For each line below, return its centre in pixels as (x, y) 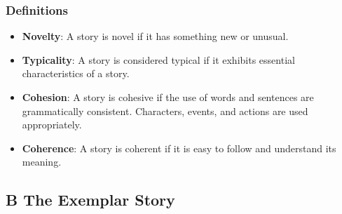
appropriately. (52, 125)
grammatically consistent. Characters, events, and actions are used (165, 111)
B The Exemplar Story (90, 200)
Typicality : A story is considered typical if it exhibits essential (158, 59)
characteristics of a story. (76, 73)
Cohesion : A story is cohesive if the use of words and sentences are (168, 97)
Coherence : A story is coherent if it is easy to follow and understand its (179, 148)
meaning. (42, 162)
